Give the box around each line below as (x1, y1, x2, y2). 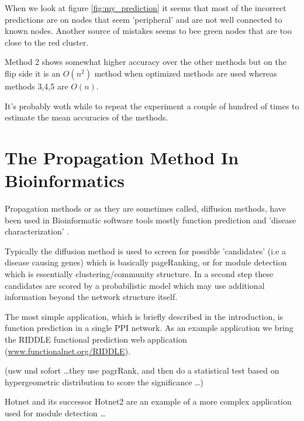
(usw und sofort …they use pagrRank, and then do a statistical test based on (5, 364, 279, 377)
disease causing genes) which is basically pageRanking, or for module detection (5, 256, 287, 268)
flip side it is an (5, 67, 61, 79)
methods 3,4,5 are (5, 80, 68, 92)
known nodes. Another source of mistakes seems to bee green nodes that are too (5, 25, 292, 37)
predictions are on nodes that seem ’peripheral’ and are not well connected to (5, 13, 282, 25)
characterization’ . (5, 225, 70, 237)
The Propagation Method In (5, 145, 239, 169)
